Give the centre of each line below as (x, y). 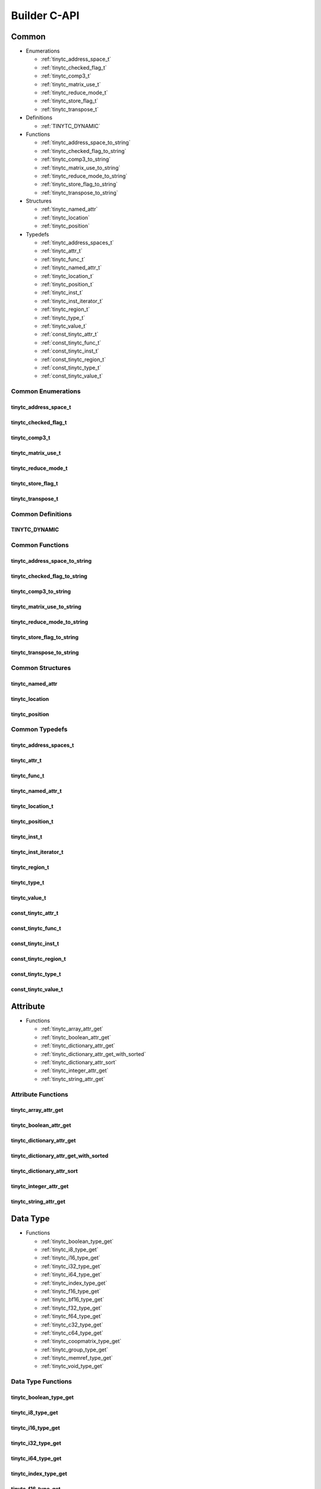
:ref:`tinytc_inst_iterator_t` (72, 301)
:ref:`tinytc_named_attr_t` (71, 267)
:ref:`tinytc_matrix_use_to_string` (81, 167)
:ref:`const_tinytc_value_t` (72, 376)
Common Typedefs (39, 730)
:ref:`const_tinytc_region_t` (73, 359)
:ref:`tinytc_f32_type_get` (71, 1308)
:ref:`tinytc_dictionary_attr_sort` (79, 1062)
